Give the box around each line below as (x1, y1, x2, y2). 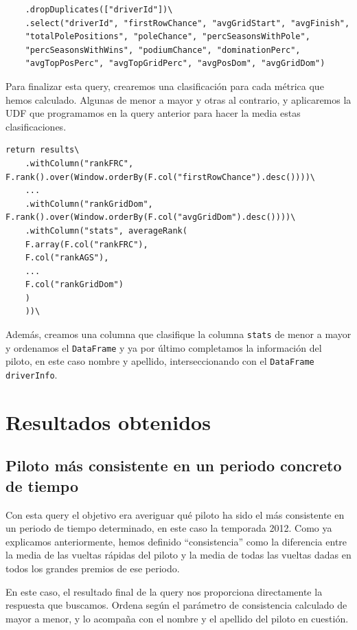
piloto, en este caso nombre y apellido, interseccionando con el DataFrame (5, 354, 314, 368)
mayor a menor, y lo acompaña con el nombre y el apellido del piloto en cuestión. (5, 611, 349, 625)
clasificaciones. (5, 119, 67, 133)
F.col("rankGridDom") (25, 280, 124, 290)
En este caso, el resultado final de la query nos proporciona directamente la (5, 584, 323, 598)
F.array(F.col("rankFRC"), (25, 239, 148, 249)
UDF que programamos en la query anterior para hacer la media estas (5, 106, 301, 120)
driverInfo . (5, 368, 58, 382)
